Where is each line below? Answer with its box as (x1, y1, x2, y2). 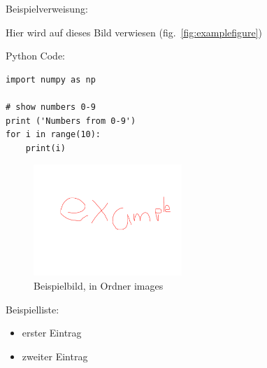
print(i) (25, 143, 66, 153)
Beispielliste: (6, 302, 59, 316)
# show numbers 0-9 (6, 101, 96, 112)
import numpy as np (6, 74, 96, 85)
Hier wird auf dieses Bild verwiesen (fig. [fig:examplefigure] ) (6, 24, 262, 39)
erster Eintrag (22, 325, 82, 340)
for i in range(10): (6, 129, 101, 140)
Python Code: (6, 48, 65, 63)
